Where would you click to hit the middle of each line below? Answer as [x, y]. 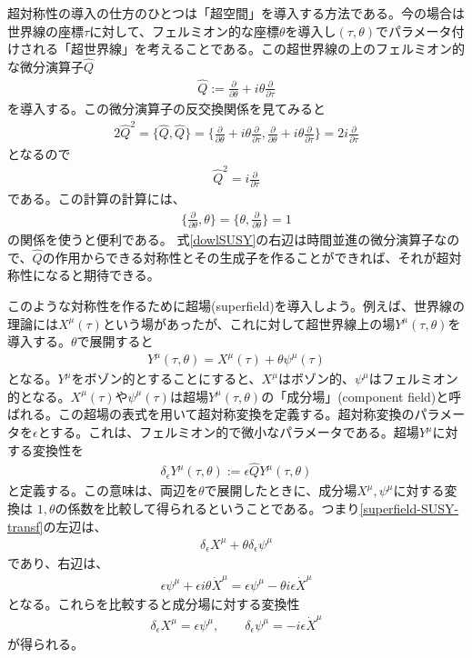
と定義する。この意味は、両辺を [103, 490]
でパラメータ [414, 30]
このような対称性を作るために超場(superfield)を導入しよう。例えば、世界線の [236, 305]
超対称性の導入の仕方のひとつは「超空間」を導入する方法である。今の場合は [236, 13]
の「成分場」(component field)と [355, 396]
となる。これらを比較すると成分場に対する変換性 [154, 603]
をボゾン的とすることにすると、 [166, 379]
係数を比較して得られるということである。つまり [214, 508]
